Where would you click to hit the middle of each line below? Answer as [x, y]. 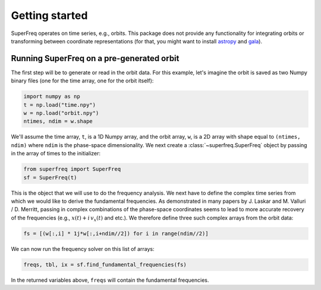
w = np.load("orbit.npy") [61, 113]
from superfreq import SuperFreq [72, 169]
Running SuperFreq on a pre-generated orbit [95, 58]
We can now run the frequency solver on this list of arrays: [83, 248]
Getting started [49, 15]
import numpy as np [52, 97]
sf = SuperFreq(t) [50, 177]
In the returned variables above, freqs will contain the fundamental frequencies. [110, 280]
